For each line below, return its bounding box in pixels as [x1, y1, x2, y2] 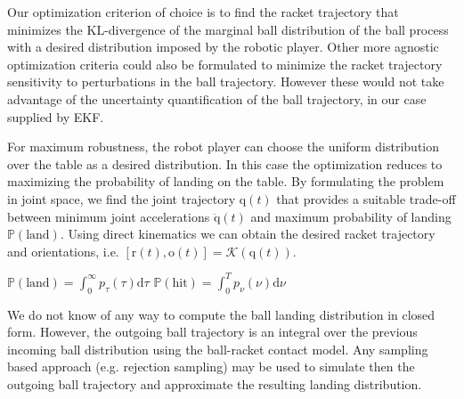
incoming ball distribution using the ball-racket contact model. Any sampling [7, 339, 428, 358]
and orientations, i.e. [7, 241, 119, 260]
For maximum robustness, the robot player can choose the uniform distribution [7, 137, 440, 156]
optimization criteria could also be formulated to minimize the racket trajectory [7, 54, 443, 73]
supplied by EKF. [7, 107, 104, 126]
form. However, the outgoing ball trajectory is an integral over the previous [7, 322, 418, 341]
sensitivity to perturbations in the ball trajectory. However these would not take [7, 72, 444, 91]
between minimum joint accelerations [7, 207, 210, 225]
